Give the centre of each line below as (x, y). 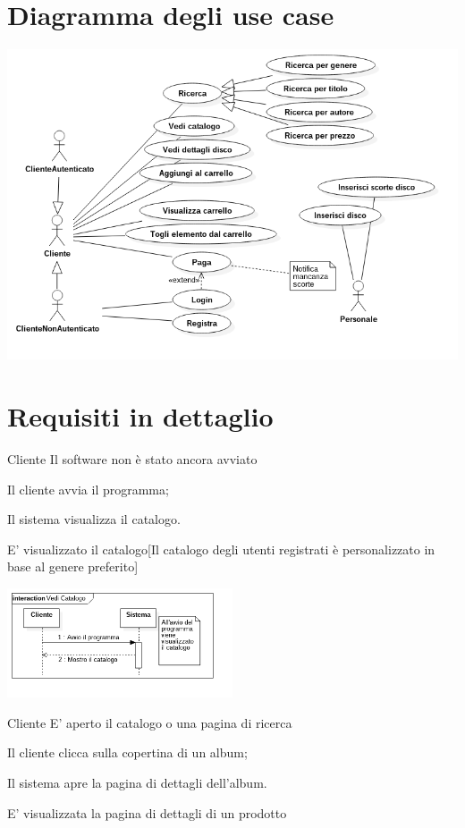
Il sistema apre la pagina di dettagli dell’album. (137, 782)
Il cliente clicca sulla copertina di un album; (127, 752)
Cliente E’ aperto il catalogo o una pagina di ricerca (150, 722)
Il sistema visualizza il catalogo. (94, 519)
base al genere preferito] (73, 566)
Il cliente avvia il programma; (88, 489)
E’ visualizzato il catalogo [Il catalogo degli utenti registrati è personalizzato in (221, 549)
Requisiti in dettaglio (140, 416)
